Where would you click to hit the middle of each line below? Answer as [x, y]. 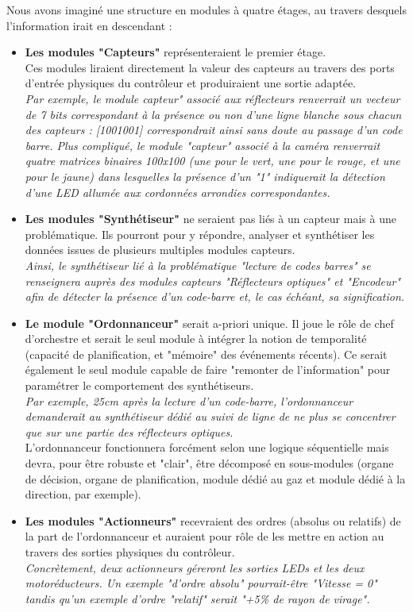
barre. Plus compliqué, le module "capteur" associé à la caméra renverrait [203, 145]
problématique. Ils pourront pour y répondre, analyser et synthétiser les [200, 234]
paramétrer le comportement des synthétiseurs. [139, 385]
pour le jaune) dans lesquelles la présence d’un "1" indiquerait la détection [205, 176]
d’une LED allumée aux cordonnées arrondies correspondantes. [178, 192]
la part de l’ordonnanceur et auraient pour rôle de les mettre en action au [205, 536]
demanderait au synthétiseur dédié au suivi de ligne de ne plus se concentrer [210, 416]
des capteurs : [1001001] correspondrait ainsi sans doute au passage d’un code [214, 130]
